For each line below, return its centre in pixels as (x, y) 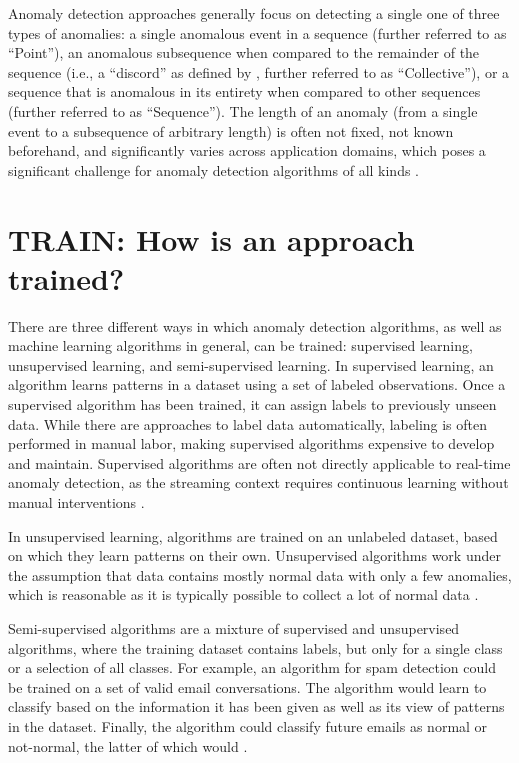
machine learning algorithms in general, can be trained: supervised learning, (240, 345)
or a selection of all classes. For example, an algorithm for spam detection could (252, 667)
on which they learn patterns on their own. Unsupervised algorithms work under (254, 555)
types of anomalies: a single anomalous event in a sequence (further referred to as (257, 32)
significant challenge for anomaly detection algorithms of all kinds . (214, 169)
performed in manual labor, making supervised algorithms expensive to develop (251, 443)
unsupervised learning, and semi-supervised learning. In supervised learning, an (251, 364)
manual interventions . (76, 502)
